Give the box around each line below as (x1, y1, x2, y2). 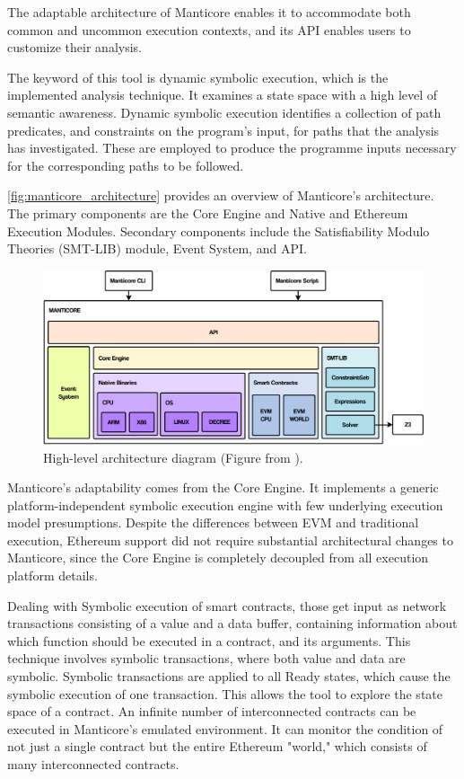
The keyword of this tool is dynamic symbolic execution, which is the (7, 67, 389, 86)
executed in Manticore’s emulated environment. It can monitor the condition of (7, 719, 443, 738)
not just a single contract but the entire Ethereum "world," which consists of (7, 737, 427, 756)
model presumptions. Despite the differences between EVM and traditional (7, 513, 419, 532)
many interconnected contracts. (7, 755, 179, 773)
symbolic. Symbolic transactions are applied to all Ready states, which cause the (7, 667, 451, 686)
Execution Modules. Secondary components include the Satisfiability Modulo (7, 221, 430, 240)
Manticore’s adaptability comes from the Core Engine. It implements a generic (7, 478, 439, 497)
